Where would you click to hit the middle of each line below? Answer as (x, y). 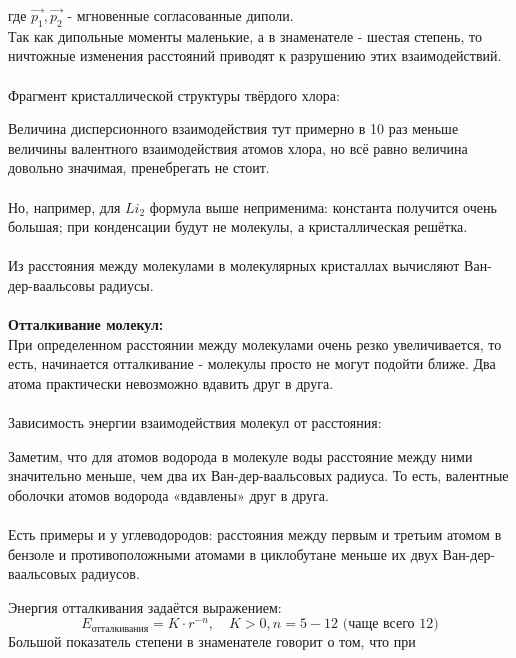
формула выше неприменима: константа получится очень (323, 206)
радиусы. (126, 284)
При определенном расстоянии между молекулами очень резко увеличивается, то (255, 343)
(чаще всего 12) (390, 624)
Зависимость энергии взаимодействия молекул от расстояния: (195, 422)
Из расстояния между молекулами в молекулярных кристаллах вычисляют (234, 265)
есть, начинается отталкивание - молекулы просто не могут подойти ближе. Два (252, 363)
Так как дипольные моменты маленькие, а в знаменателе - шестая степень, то (245, 35)
